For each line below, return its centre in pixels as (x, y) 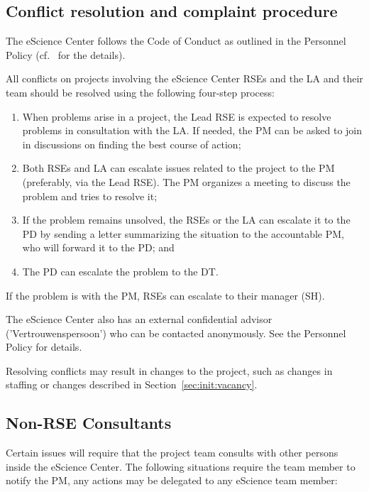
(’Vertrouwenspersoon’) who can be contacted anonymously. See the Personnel (176, 333)
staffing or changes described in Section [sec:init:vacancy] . (132, 384)
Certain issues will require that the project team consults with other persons (172, 453)
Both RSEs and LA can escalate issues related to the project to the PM (178, 168)
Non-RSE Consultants (89, 423)
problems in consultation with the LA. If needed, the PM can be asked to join (192, 130)
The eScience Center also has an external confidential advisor (139, 319)
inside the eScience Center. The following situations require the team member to (181, 466)
